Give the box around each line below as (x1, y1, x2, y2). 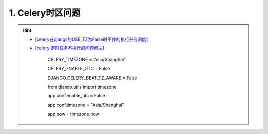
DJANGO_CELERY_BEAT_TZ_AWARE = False (47, 75, 137, 81)
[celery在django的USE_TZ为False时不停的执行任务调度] (35, 36, 148, 42)
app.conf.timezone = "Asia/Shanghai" (47, 102, 124, 108)
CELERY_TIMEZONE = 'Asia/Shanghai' (47, 56, 125, 62)
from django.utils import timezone (47, 84, 117, 89)
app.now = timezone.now (47, 111, 99, 117)
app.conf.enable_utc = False (47, 93, 105, 99)
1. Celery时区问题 (9, 7, 81, 18)
